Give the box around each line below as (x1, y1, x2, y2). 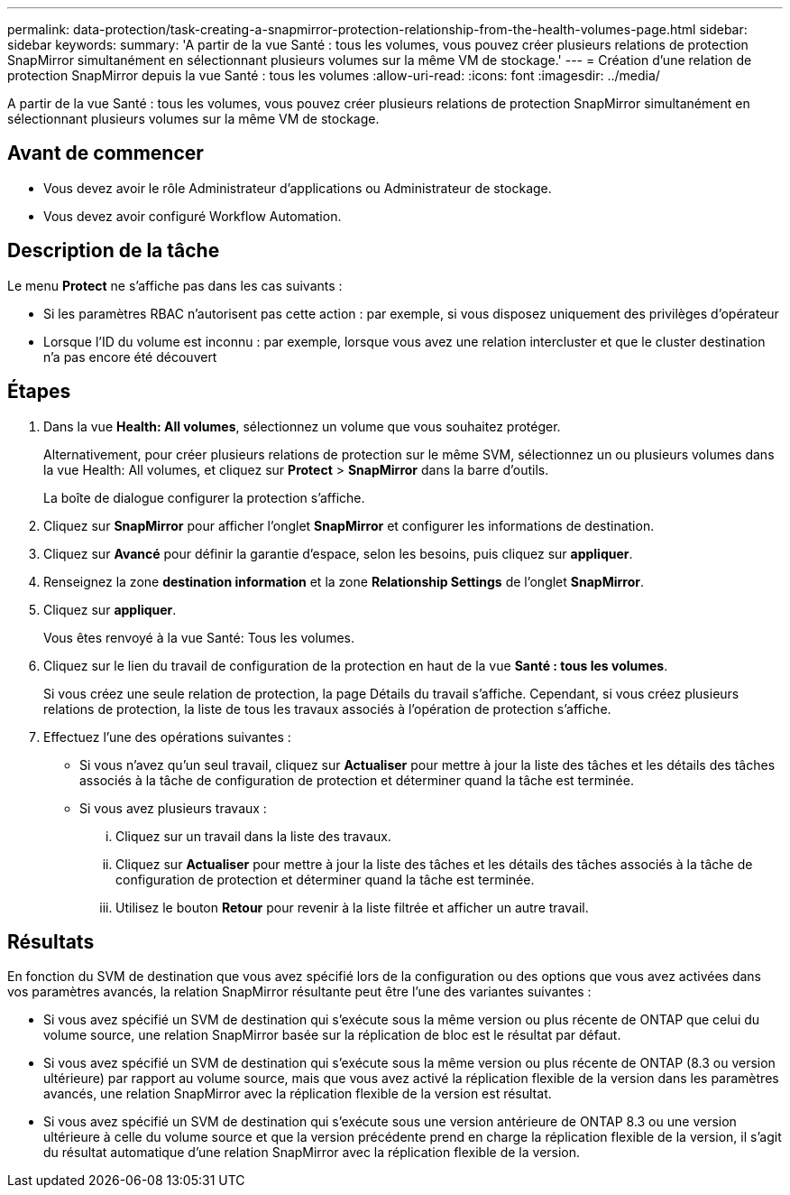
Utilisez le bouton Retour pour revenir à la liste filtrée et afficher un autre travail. (115, 899, 589, 915)
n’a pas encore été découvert (43, 348, 217, 365)
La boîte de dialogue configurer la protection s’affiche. (43, 489, 365, 505)
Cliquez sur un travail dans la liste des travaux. (115, 828, 391, 844)
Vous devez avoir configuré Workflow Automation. (43, 208, 342, 224)
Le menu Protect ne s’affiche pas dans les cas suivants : (7, 277, 343, 293)
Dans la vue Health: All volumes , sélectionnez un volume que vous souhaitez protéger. (43, 418, 561, 434)
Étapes (7, 380, 71, 403)
